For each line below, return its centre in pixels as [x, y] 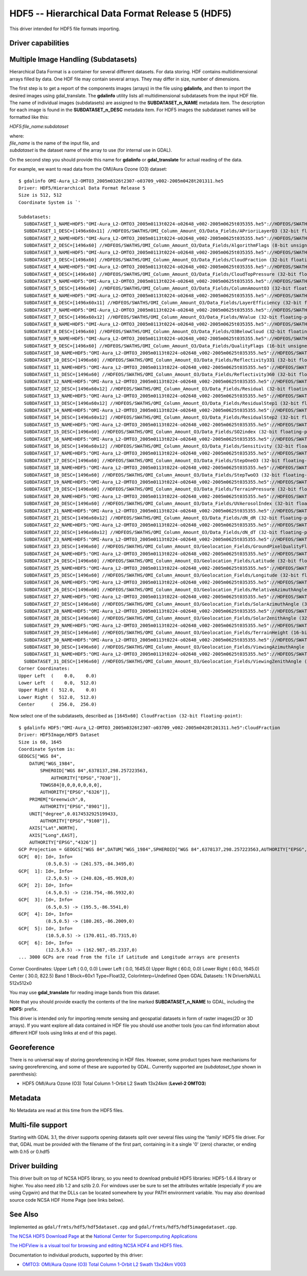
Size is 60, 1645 [40, 742]
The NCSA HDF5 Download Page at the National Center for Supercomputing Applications [103, 1236]
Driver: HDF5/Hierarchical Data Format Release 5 [82, 188]
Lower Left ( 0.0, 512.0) [58, 683]
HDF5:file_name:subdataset [39, 127]
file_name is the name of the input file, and [54, 143]
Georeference [32, 1047]
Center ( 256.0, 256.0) [58, 704]
